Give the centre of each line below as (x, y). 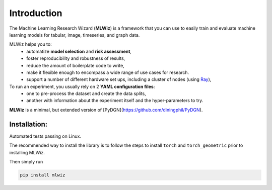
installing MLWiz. (27, 152)
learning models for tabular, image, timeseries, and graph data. (75, 35)
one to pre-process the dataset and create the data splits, (86, 93)
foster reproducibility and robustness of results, (76, 58)
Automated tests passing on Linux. (45, 136)
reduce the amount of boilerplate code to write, (75, 65)
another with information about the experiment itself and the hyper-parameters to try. (115, 101)
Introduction (36, 13)
